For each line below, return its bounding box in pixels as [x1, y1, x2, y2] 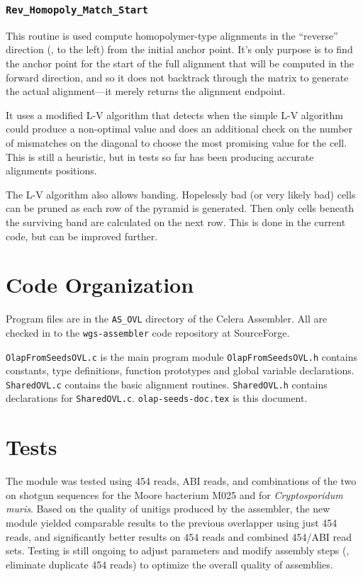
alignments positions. [6, 163, 97, 178]
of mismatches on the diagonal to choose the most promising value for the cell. [6, 135, 347, 150]
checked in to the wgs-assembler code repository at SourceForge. [6, 325, 290, 340]
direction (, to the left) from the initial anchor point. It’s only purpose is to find [6, 42, 353, 57]
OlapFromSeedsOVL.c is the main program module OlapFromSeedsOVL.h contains [6, 349, 357, 364]
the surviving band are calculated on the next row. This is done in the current [6, 214, 346, 229]
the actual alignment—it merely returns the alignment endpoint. [6, 84, 286, 99]
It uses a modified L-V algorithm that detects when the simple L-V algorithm [6, 107, 343, 122]
